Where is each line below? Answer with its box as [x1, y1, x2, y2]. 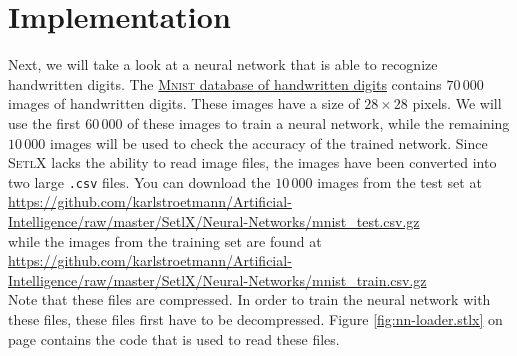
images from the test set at [317, 171, 482, 192]
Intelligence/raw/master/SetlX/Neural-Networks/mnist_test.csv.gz [8, 210, 420, 231]
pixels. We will [412, 93, 502, 114]
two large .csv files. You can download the [8, 171, 271, 192]
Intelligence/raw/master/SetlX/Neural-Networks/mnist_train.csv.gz [8, 269, 427, 290]
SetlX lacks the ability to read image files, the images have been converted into [8, 152, 497, 173]
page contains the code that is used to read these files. [8, 328, 340, 349]
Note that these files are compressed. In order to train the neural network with [8, 289, 491, 310]
